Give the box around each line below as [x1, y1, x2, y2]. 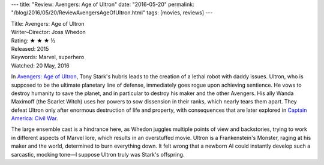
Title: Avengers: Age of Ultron [11, 20, 85, 27]
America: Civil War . [11, 115, 58, 122]
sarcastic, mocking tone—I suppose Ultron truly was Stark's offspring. [11, 151, 185, 158]
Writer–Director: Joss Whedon [11, 29, 86, 36]
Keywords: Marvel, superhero [11, 54, 85, 61]
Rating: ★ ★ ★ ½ [11, 36, 56, 44]
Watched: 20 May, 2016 [11, 62, 70, 69]
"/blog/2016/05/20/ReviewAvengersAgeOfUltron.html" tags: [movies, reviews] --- [11, 9, 213, 16]
